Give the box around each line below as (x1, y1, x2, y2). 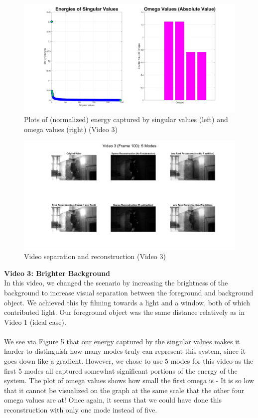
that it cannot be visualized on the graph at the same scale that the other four (4, 385, 245, 395)
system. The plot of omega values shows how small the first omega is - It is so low (4, 375, 254, 386)
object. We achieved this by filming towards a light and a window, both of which (4, 297, 251, 307)
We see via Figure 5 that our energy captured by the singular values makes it (4, 336, 240, 346)
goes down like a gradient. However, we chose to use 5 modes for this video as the (4, 356, 254, 366)
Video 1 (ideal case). (4, 316, 66, 327)
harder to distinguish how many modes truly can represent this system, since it (4, 346, 246, 356)
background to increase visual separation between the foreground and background (4, 287, 254, 297)
